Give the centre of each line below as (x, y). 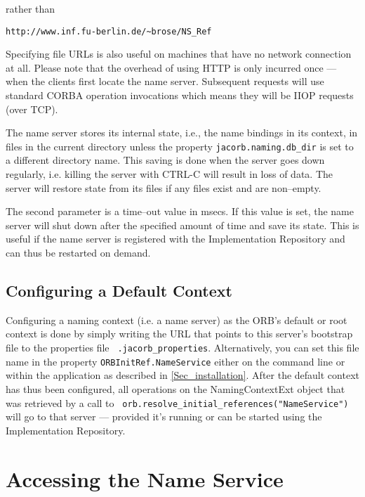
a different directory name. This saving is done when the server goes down (165, 160)
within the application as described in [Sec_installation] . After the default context (182, 375)
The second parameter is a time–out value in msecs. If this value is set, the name (180, 211)
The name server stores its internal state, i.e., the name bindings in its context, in (182, 133)
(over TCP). (32, 109)
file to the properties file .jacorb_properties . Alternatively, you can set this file (182, 348)
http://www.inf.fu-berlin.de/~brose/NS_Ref (109, 31)
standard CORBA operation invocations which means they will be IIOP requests (180, 95)
